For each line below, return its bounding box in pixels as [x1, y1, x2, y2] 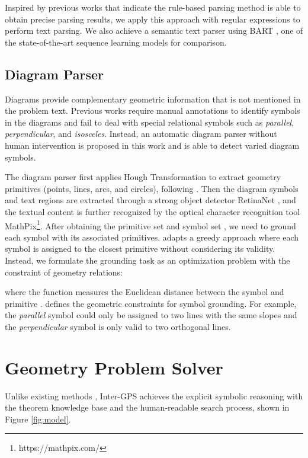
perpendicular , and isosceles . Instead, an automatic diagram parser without [5, 127, 277, 140]
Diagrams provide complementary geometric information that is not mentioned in [5, 92, 301, 105]
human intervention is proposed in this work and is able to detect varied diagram [5, 139, 300, 151]
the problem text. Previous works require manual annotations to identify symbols [5, 104, 300, 117]
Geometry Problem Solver [5, 355, 223, 379]
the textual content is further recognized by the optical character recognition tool [5, 205, 300, 217]
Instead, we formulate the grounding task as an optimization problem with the [5, 254, 290, 266]
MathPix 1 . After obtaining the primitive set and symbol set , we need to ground [5, 217, 296, 232]
